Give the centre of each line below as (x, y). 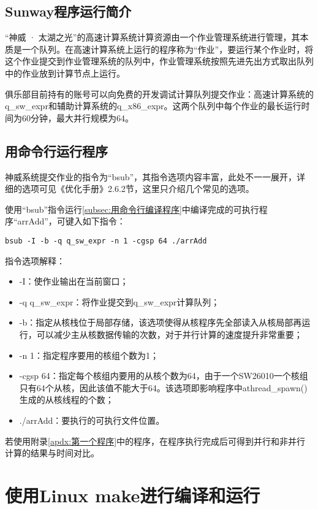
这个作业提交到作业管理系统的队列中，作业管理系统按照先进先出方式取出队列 (159, 61)
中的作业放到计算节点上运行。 (65, 73)
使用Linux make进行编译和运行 (133, 495)
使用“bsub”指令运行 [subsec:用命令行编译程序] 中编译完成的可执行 (132, 209)
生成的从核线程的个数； (66, 400)
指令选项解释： (35, 260)
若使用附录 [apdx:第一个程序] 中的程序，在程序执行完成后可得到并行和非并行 (155, 441)
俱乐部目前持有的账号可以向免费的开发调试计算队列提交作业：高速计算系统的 (159, 94)
